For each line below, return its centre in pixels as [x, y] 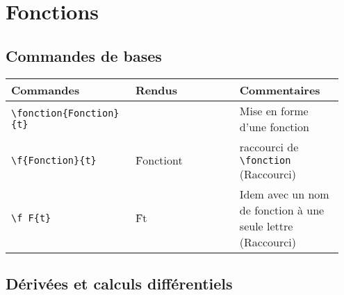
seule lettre [266, 226]
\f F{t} [31, 218]
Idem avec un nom [284, 194]
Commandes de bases [84, 55]
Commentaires [280, 90]
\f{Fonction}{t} [54, 160]
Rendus [156, 90]
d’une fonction [274, 126]
